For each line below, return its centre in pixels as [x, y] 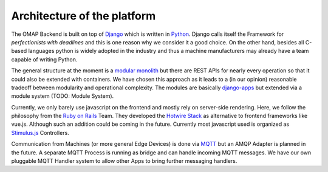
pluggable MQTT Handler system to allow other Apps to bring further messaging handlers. [124, 161]
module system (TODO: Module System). [63, 96]
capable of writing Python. [44, 59]
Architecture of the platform [84, 16]
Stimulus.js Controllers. [40, 132]
